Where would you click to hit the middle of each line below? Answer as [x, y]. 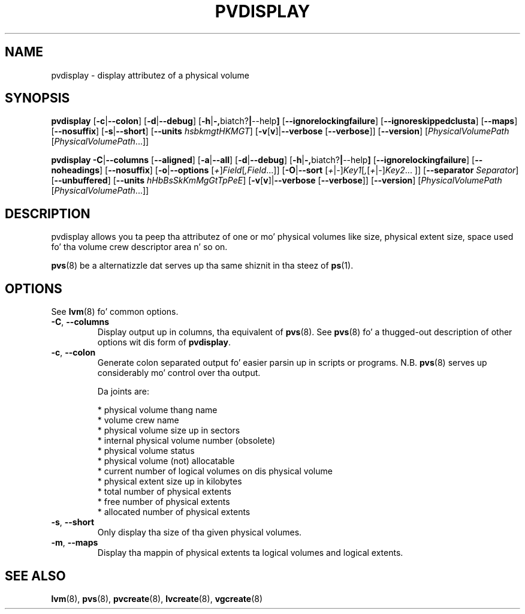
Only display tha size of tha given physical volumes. [200, 532]
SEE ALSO [35, 576]
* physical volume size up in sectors [169, 431]
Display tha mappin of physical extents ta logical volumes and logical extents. [250, 553]
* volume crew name [138, 420]
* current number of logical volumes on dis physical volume [215, 471]
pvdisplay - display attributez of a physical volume [150, 75]
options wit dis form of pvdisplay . [164, 342]
